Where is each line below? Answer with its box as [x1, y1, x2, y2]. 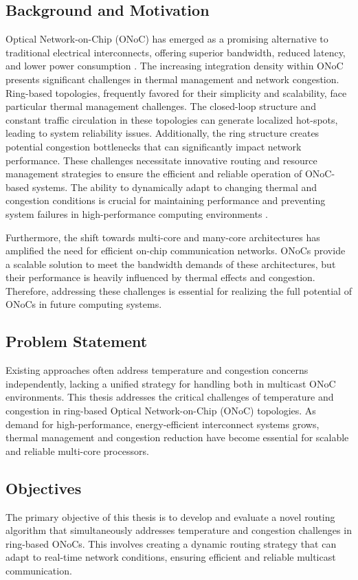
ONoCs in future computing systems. [5, 297, 162, 311]
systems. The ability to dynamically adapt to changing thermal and [32, 179, 317, 194]
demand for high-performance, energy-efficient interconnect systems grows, [5, 416, 320, 431]
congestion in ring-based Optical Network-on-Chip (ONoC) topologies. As [5, 403, 316, 418]
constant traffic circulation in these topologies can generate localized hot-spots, [5, 112, 338, 126]
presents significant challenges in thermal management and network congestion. [5, 71, 339, 86]
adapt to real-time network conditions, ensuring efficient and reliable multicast [5, 550, 336, 564]
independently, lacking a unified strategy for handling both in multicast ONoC [5, 376, 336, 390]
